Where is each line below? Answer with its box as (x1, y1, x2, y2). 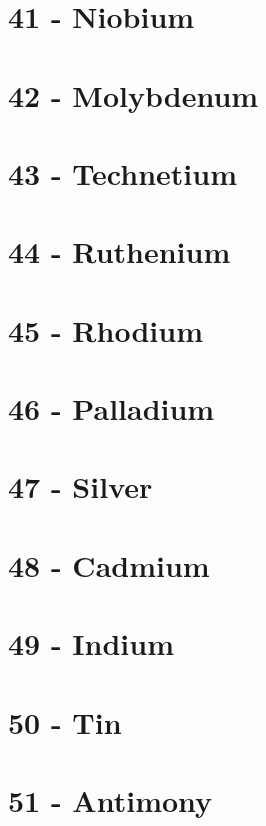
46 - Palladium (8, 388, 215, 429)
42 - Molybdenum (8, 74, 259, 115)
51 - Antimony (8, 779, 213, 820)
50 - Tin (8, 701, 122, 742)
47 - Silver (8, 466, 153, 507)
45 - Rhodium (8, 309, 203, 350)
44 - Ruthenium (8, 231, 231, 272)
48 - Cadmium (8, 544, 210, 585)
